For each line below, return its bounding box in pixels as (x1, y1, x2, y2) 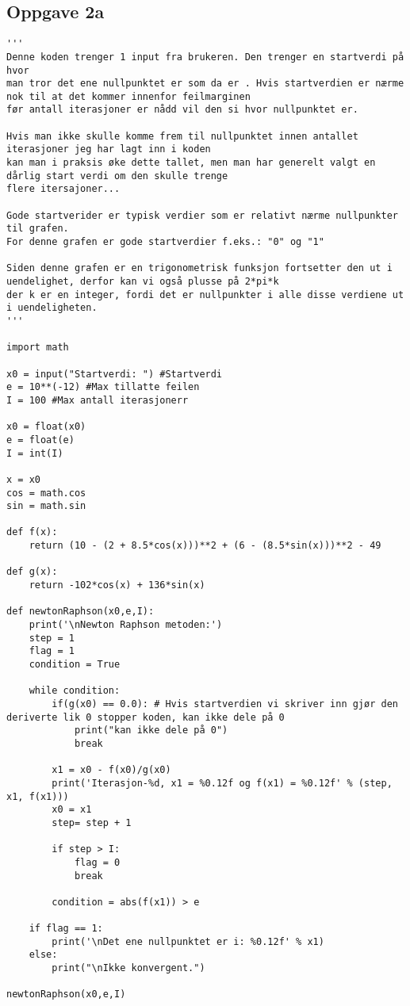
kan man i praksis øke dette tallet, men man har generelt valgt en (6, 157, 376, 169)
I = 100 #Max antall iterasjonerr (6, 394, 189, 406)
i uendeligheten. (6, 302, 98, 314)
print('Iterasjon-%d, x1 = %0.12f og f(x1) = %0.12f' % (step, (52, 777, 393, 789)
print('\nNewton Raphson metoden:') (29, 619, 223, 631)
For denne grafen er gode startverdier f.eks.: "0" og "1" (6, 236, 324, 248)
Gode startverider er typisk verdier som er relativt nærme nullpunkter (6, 209, 398, 221)
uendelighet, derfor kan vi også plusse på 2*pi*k (6, 276, 279, 288)
